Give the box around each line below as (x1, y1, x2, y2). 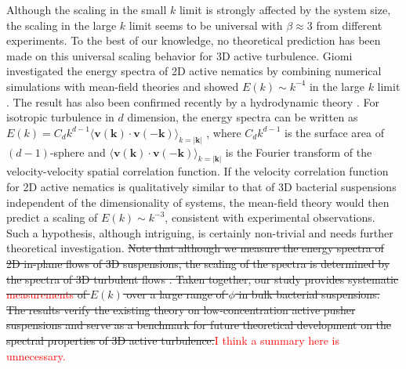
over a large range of (126, 286, 225, 302)
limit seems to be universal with (129, 16, 283, 33)
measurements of (6, 286, 87, 302)
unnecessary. (6, 347, 66, 364)
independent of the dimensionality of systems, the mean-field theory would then (6, 194, 390, 210)
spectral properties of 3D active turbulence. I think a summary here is (6, 332, 340, 348)
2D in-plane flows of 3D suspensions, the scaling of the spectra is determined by (6, 255, 390, 272)
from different (316, 16, 382, 33)
